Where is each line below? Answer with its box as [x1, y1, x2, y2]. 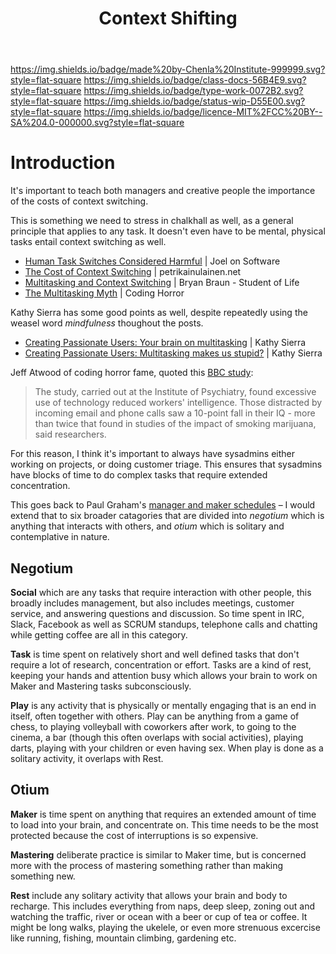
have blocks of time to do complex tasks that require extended [10, 469, 268, 481]
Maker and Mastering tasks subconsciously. [10, 680, 192, 692]
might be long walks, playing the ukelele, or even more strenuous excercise [10, 921, 321, 933]
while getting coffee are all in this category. [10, 628, 188, 641]
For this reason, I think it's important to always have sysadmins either [10, 448, 295, 460]
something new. [10, 870, 76, 882]
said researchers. [34, 428, 107, 441]
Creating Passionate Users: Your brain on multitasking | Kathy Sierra [24, 337, 307, 349]
